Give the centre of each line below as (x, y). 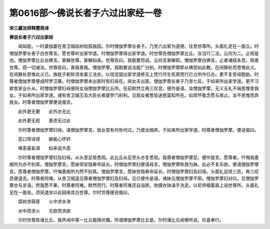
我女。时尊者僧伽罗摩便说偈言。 (42, 102)
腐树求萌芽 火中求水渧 (44, 201)
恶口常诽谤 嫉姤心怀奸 (44, 139)
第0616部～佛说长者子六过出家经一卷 (85, 13)
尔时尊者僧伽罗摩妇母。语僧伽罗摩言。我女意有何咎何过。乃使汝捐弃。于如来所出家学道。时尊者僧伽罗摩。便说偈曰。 (138, 129)
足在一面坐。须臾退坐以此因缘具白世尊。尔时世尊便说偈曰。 (70, 192)
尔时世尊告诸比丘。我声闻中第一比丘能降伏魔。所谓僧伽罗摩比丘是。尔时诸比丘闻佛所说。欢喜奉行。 (121, 219)
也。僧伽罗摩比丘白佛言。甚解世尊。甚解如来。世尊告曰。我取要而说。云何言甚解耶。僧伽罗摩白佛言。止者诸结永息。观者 (134, 60)
